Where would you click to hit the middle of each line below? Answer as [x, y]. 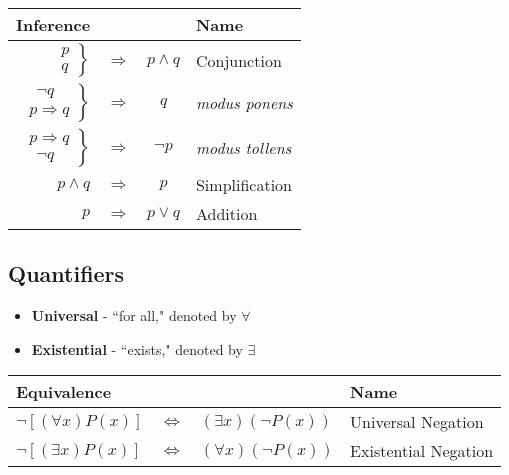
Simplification [244, 184]
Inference [53, 24]
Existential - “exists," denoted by [137, 348]
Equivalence [64, 392]
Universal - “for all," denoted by [134, 315]
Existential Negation [422, 451]
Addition [226, 213]
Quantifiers [66, 273]
